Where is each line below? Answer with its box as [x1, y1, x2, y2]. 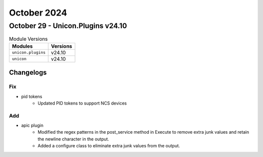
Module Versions [9, 35, 48, 42]
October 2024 [9, 7, 68, 18]
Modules [12, 43, 33, 50]
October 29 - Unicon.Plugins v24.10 [9, 21, 127, 30]
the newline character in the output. [38, 136, 110, 142]
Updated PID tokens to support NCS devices [38, 100, 127, 106]
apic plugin [21, 122, 44, 128]
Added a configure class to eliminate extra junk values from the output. [38, 143, 180, 149]
